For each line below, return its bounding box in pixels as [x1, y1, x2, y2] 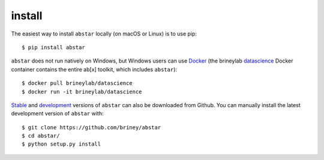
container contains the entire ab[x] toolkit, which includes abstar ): [11, 66, 177, 73]
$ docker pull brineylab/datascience [22, 80, 133, 87]
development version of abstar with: [11, 110, 104, 117]
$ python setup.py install [22, 141, 101, 147]
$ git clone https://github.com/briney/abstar [22, 124, 161, 131]
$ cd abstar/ [22, 132, 60, 140]
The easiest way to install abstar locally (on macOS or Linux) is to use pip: [11, 30, 197, 37]
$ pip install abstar [22, 44, 85, 51]
